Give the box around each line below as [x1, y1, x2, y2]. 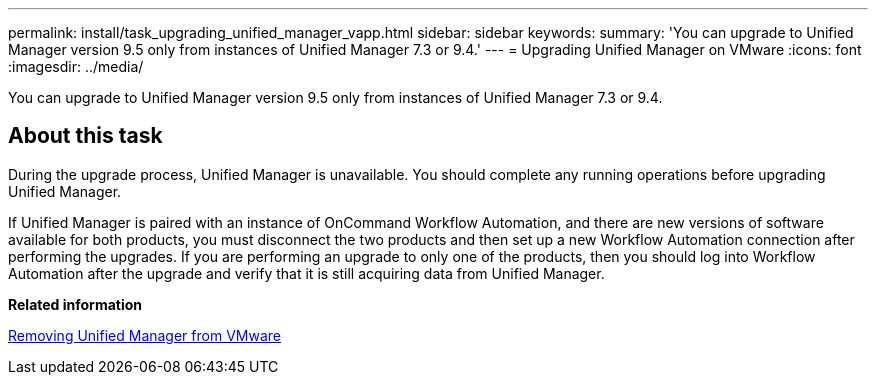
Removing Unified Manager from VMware [8, 326, 281, 344]
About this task [8, 123, 163, 149]
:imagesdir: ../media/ [8, 58, 144, 75]
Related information [8, 295, 143, 313]
